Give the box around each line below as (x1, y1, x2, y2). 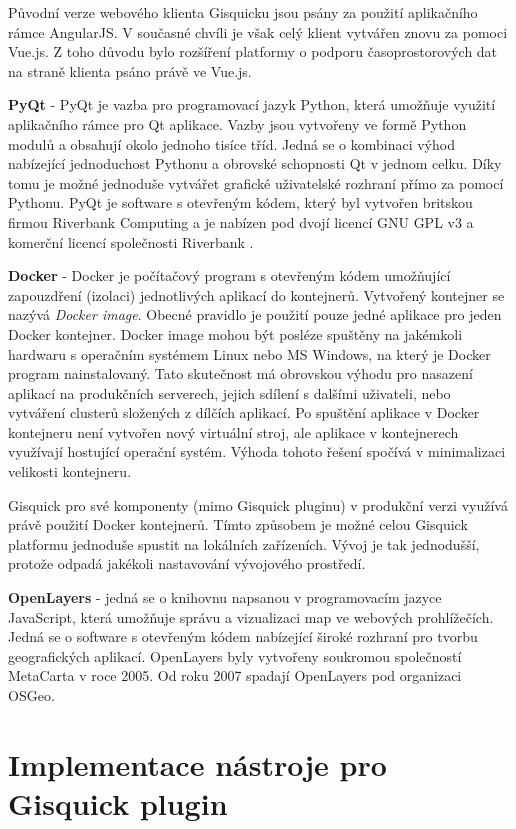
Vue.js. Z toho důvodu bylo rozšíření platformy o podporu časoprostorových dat (8, 41, 498, 62)
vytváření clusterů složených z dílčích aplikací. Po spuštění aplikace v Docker (8, 402, 480, 423)
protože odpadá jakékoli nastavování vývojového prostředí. (8, 553, 366, 574)
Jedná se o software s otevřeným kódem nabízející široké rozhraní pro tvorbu (8, 626, 478, 647)
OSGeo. (8, 685, 55, 705)
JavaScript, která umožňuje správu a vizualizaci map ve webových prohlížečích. (8, 606, 494, 627)
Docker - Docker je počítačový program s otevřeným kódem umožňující (8, 265, 451, 286)
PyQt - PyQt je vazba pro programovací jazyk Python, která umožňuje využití (8, 94, 496, 115)
